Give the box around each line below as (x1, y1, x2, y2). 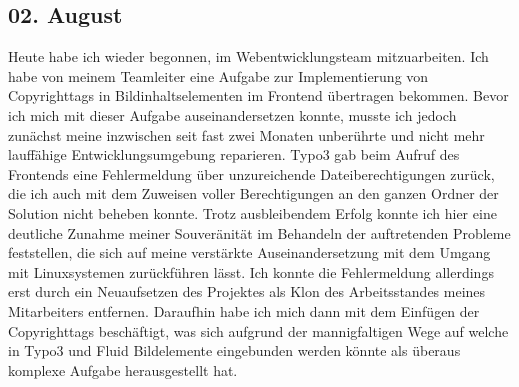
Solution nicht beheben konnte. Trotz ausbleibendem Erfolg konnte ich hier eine (8, 202, 497, 223)
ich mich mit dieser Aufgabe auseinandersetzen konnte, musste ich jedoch (8, 104, 457, 125)
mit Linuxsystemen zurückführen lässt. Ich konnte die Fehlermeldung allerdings (8, 261, 494, 282)
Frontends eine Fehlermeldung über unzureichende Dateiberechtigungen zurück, (8, 163, 495, 184)
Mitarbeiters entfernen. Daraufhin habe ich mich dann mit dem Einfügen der (8, 300, 480, 321)
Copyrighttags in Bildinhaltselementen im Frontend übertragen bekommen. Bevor (8, 85, 509, 106)
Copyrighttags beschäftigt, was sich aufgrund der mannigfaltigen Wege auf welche (8, 320, 509, 341)
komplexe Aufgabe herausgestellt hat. (8, 359, 238, 380)
